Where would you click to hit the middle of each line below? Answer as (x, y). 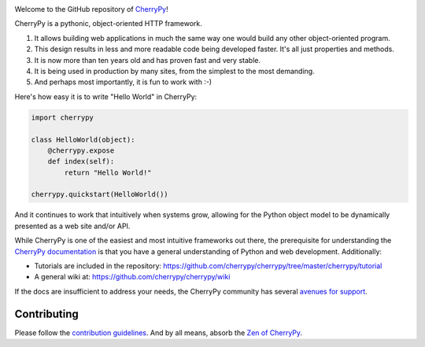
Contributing (46, 314)
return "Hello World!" (108, 172)
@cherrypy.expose (81, 150)
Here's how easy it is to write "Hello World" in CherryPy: (106, 96)
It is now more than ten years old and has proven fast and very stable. (148, 60)
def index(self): (81, 162)
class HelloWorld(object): (83, 139)
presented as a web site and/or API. (72, 226)
